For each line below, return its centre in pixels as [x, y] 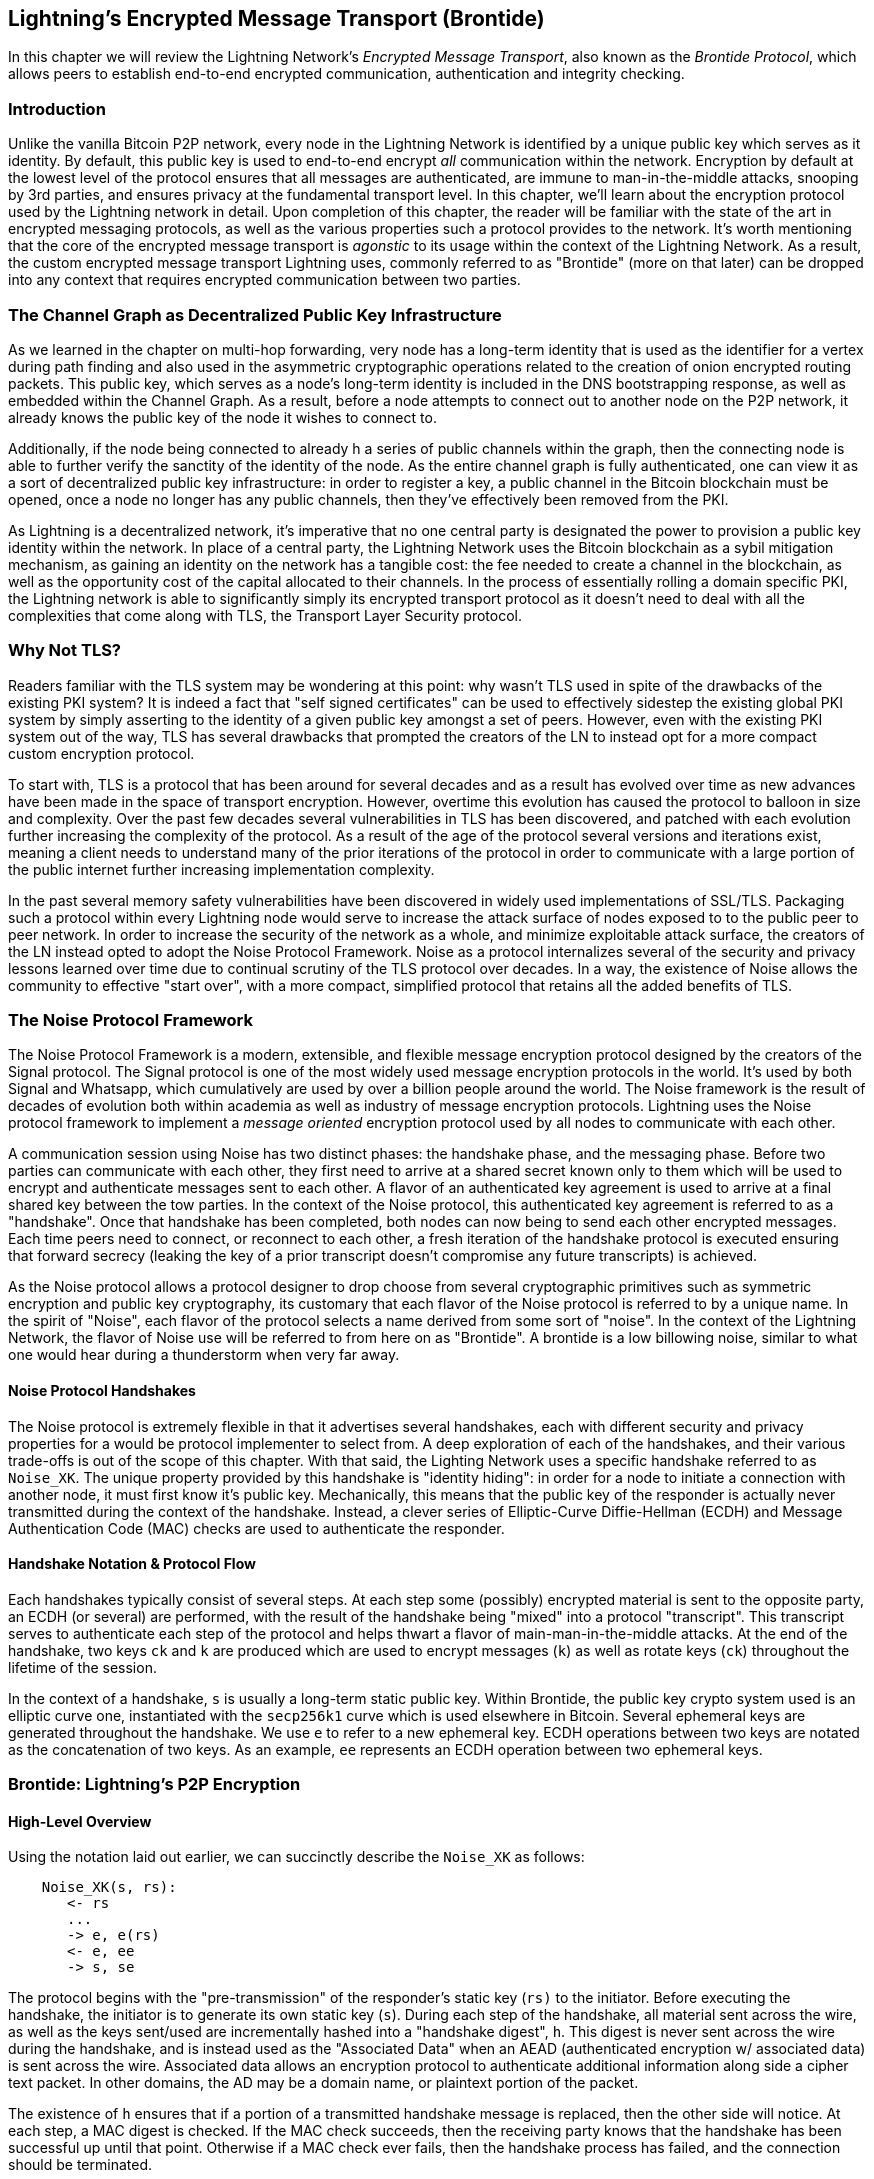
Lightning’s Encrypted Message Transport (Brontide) [276, 18]
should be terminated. [80, 2165]
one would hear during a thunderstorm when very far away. [204, 1355]
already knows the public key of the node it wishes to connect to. [222, 417]
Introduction [57, 108]
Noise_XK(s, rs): [109, 1887]
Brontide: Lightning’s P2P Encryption [154, 1784]
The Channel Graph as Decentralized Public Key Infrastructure [255, 314]
